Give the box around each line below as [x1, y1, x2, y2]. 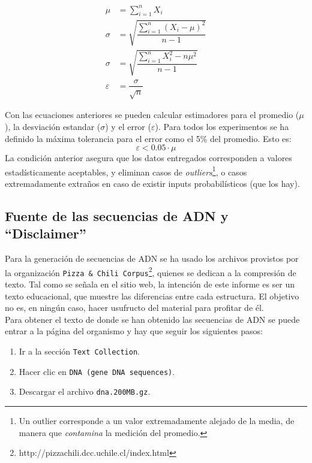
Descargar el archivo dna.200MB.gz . [19, 385, 151, 398]
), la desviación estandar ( [5, 120, 101, 132]
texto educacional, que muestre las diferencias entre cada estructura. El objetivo [5, 289, 299, 302]
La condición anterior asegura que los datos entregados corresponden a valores [5, 152, 292, 164]
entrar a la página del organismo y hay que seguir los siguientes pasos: [5, 325, 263, 337]
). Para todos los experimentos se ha [155, 120, 289, 132]
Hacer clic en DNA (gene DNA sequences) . [19, 365, 175, 377]
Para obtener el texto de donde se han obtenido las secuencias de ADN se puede [5, 313, 300, 325]
